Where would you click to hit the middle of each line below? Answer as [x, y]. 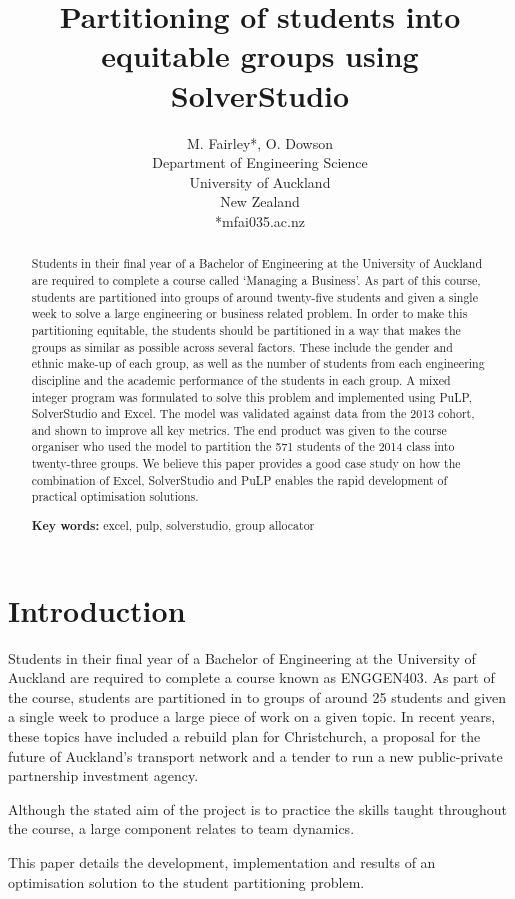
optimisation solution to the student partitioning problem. [186, 881]
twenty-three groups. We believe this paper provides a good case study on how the [246, 463]
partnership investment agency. [103, 775]
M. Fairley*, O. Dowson [260, 142]
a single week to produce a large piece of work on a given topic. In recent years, [252, 716]
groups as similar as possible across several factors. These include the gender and [242, 346]
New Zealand [260, 201]
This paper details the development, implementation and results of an [222, 861]
